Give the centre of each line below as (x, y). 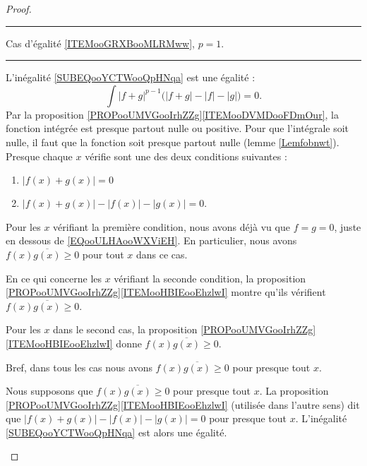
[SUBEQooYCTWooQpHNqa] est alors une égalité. (116, 432)
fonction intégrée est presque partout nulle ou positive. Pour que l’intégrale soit (178, 128)
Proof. (19, 8)
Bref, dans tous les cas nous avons (79, 367)
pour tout (103, 254)
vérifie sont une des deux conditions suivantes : (186, 156)
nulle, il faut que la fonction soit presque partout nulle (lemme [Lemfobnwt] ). (173, 142)
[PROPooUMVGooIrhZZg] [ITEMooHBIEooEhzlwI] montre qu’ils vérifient (166, 292)
